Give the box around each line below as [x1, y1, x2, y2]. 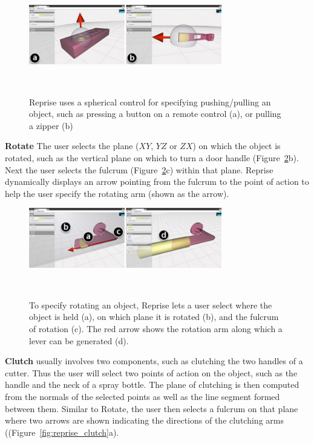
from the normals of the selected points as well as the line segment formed [5, 390, 280, 402]
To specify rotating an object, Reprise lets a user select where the [29, 298, 272, 311]
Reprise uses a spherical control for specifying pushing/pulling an [29, 95, 271, 108]
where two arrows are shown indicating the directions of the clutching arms [5, 414, 284, 427]
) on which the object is [192, 139, 281, 152]
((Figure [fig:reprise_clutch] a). [5, 425, 119, 438]
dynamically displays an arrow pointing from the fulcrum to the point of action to [5, 175, 309, 188]
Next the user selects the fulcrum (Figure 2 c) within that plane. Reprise [5, 163, 273, 176]
